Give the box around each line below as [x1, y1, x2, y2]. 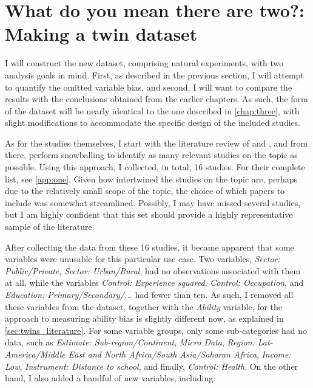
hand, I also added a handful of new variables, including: [5, 372, 216, 384]
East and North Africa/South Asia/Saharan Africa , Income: [68, 347, 291, 360]
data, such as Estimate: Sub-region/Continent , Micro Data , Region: [5, 336, 255, 348]
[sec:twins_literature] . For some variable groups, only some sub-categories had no [5, 324, 307, 336]
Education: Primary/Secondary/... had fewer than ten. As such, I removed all [5, 288, 294, 300]
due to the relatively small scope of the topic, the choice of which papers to [5, 184, 285, 197]
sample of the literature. [5, 220, 95, 233]
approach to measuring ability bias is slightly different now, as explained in [5, 312, 284, 325]
